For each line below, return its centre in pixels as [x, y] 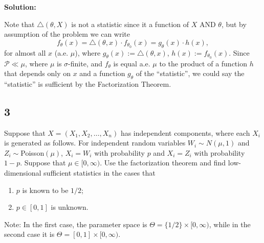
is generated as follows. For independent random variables [95, 143]
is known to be [45, 190]
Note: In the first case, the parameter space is [76, 224]
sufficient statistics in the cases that [100, 173]
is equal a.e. [132, 63]
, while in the [230, 224]
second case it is [29, 234]
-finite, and [85, 63]
